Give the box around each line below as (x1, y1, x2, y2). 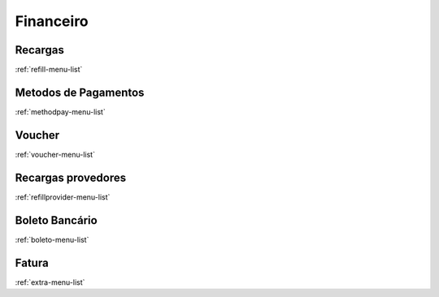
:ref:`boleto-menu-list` (15, 235, 89, 244)
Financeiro (15, 12, 89, 30)
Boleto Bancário (15, 213, 98, 227)
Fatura (15, 256, 49, 269)
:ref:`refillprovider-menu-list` (15, 192, 111, 202)
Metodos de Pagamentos (15, 85, 145, 99)
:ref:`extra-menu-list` (15, 277, 85, 287)
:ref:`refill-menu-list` (15, 65, 83, 75)
